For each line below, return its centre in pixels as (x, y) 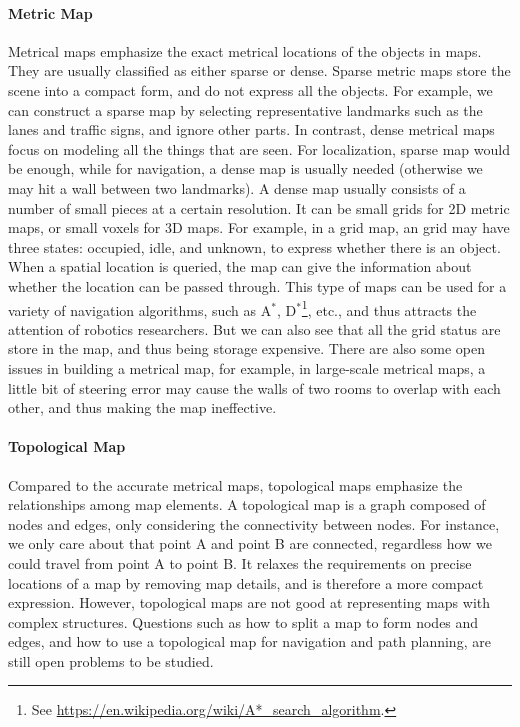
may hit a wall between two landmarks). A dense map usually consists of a (237, 187)
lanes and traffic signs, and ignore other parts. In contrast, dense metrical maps (251, 129)
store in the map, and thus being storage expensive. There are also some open (246, 348)
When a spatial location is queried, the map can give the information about (240, 266)
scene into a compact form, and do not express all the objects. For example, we (250, 89)
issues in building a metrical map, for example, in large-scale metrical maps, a (247, 367)
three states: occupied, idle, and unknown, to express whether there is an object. (254, 246)
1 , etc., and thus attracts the (389, 308)
